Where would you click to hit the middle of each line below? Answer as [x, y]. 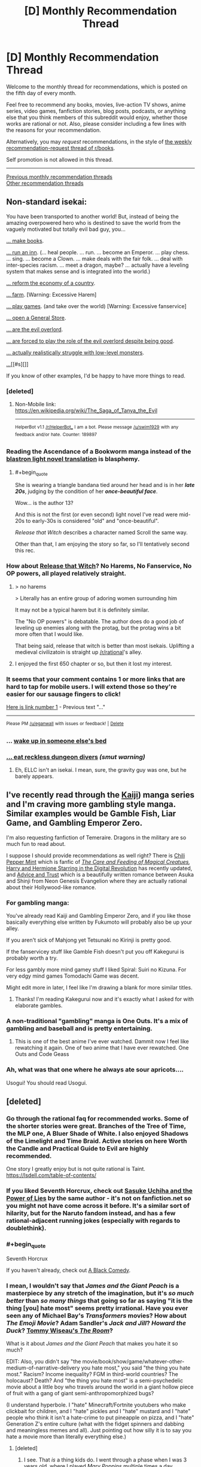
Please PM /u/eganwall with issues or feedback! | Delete [65, 724]
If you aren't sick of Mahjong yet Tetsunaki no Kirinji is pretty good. [89, 940]
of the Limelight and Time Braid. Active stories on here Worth [97, 1141]
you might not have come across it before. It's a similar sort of [98, 1206]
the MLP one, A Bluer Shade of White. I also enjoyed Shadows [97, 1133]
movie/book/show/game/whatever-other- [133, 1362]
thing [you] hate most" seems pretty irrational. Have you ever [97, 1308]
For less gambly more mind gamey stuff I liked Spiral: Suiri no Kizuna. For [96, 970]
